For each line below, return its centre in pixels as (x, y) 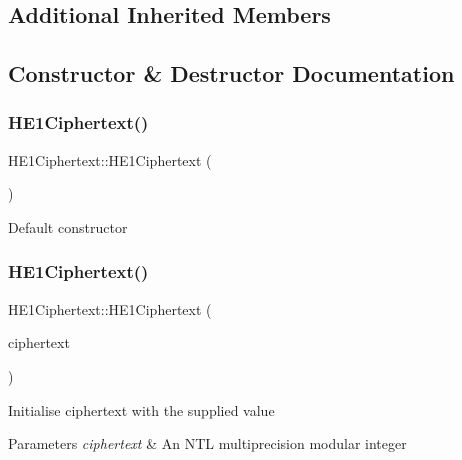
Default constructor (68, 226)
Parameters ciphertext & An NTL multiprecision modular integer (207, 443)
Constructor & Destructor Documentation (231, 73)
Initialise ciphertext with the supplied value (141, 409)
